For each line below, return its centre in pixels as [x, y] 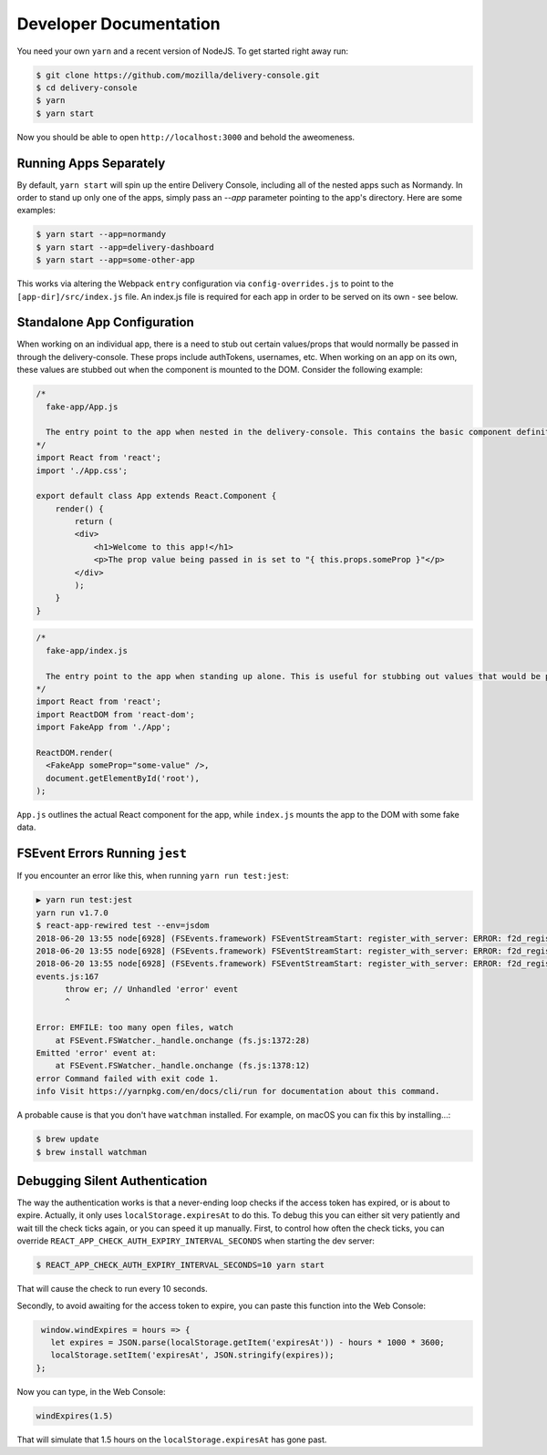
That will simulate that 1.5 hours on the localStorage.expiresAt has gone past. [172, 1440]
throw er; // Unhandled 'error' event [152, 990]
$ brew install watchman [92, 1152]
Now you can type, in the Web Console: [91, 1391]
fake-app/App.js [82, 407]
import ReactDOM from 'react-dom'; [115, 714]
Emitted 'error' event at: [96, 1053]
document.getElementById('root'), [123, 778]
